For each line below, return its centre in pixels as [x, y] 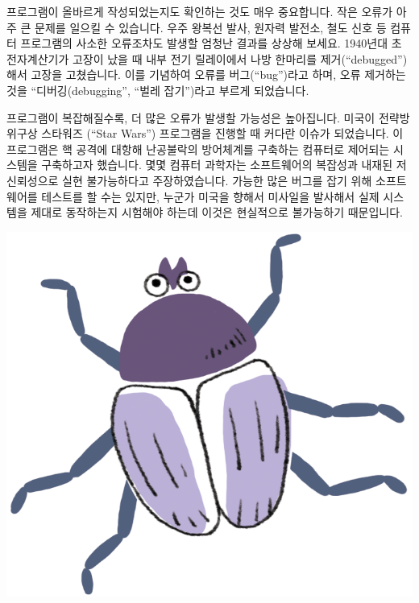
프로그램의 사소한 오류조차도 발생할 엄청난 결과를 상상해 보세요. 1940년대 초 [211, 43]
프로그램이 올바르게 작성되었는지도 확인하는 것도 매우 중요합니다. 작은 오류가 [200, 11]
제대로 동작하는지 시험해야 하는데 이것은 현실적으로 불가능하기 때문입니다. [217, 212]
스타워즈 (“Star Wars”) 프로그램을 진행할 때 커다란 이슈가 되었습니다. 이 [222, 133]
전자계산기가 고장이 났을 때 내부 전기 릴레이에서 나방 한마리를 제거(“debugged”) [207, 58]
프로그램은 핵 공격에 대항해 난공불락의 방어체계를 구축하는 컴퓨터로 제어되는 [198, 149]
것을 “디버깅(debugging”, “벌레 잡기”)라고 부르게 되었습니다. [158, 90]
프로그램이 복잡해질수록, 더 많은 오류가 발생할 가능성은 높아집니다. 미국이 [191, 117]
